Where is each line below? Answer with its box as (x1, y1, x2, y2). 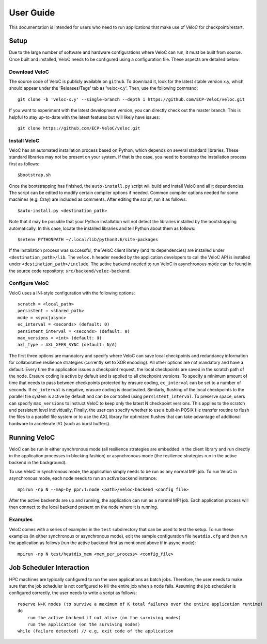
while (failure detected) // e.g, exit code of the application (17, 628, 174, 634)
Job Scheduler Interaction (9, 563, 90, 572)
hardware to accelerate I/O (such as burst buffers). (9, 420, 111, 426)
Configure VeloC (9, 280, 49, 287)
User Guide (9, 7, 55, 18)
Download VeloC (9, 68, 49, 75)
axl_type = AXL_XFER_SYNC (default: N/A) (17, 342, 117, 348)
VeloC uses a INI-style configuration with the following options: (9, 290, 135, 296)
